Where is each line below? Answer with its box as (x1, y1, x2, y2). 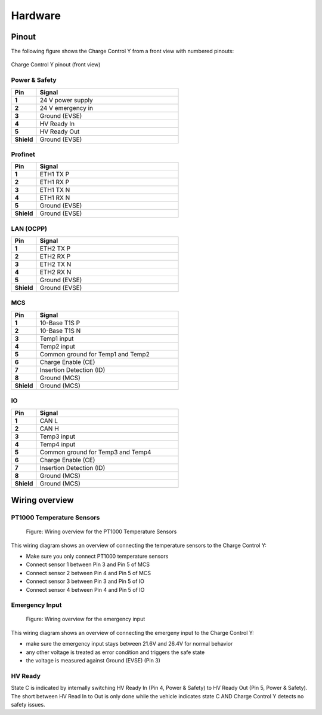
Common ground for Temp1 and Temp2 (39, 350, 150, 358)
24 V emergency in (39, 103, 94, 112)
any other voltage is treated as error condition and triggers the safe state (26, 649, 205, 656)
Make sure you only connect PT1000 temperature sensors (26, 552, 169, 560)
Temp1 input (39, 334, 74, 343)
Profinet (11, 150, 35, 158)
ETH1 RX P (39, 178, 70, 187)
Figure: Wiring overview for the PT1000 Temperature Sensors (26, 528, 177, 535)
